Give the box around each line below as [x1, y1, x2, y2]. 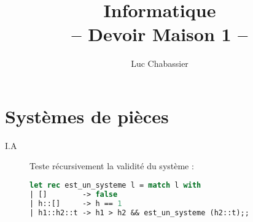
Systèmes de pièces [5, 103, 169, 128]
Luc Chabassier [131, 57, 189, 70]
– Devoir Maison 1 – [71, 21, 248, 47]
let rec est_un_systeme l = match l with [29, 181, 201, 190]
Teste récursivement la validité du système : [29, 159, 194, 172]
